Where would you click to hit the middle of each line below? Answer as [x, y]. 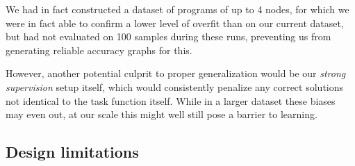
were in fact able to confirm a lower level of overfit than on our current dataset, [175, 23]
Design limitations [72, 152]
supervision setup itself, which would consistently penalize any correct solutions [175, 86]
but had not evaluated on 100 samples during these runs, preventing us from [168, 36]
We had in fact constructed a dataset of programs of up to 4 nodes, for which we [177, 9]
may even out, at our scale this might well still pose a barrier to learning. [162, 114]
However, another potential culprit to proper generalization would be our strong [176, 73]
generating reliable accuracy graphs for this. [99, 50]
